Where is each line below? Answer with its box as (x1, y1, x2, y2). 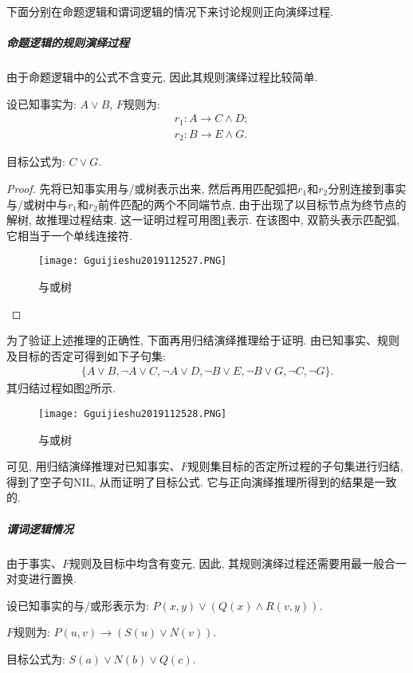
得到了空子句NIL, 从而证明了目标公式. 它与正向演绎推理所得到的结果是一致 (6, 473, 397, 490)
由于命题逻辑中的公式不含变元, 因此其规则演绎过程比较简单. (6, 69, 318, 85)
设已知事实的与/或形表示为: (6, 596, 149, 613)
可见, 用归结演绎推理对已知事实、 (6, 458, 181, 474)
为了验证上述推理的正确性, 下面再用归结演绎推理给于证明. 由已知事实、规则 (6, 332, 400, 348)
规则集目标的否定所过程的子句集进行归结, (187, 458, 403, 474)
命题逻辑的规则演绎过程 (6, 34, 129, 51)
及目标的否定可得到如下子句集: (6, 347, 166, 364)
